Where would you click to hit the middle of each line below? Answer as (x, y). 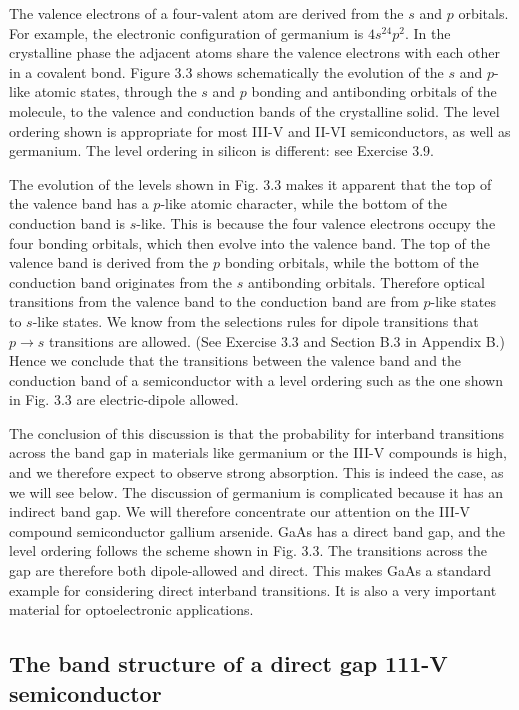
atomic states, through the (115, 91)
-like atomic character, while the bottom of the (304, 203)
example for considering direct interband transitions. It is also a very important (253, 589)
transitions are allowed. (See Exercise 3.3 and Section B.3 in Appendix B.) (277, 340)
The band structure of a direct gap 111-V (228, 663)
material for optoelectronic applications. (131, 609)
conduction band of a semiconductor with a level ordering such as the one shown (256, 379)
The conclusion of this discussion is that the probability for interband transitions (257, 432)
